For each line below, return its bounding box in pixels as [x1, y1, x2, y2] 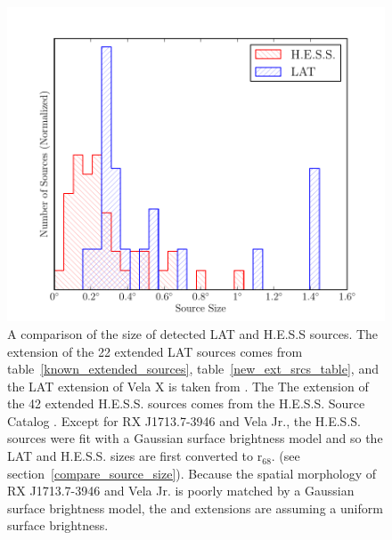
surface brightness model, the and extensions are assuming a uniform [7, 498, 383, 517]
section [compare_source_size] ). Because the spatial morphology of [7, 463, 377, 482]
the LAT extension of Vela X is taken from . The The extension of [7, 376, 369, 395]
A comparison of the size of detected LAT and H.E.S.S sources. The [7, 324, 379, 343]
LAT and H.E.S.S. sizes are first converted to [7, 447, 254, 465]
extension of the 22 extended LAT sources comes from [7, 342, 303, 360]
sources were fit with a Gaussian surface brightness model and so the [7, 429, 383, 447]
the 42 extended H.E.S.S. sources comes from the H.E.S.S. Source [7, 394, 365, 413]
